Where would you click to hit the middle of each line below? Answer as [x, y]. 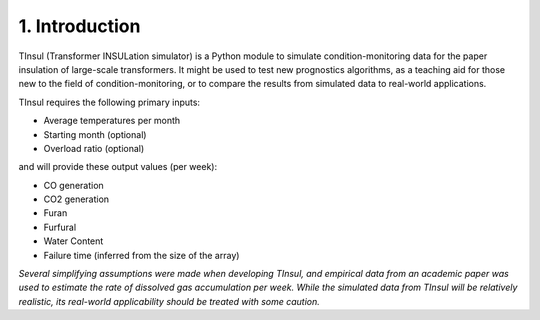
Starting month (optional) [95, 134]
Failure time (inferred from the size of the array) [141, 255]
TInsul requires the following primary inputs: [109, 102]
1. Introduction [79, 26]
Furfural [60, 227]
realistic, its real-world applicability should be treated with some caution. [169, 301]
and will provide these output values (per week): [118, 167]
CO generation [73, 185]
